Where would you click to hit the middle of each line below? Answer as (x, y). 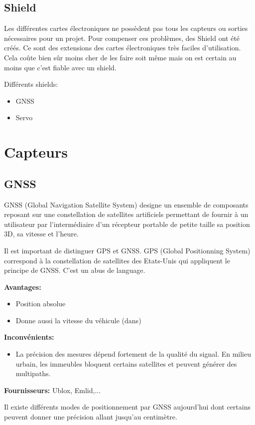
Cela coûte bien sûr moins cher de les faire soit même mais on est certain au (120, 57)
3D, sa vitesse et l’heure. (41, 234)
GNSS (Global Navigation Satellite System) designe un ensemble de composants (126, 204)
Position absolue (41, 304)
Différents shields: (31, 84)
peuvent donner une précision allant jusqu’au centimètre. (91, 417)
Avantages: (23, 287)
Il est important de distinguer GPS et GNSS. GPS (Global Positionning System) (127, 250)
